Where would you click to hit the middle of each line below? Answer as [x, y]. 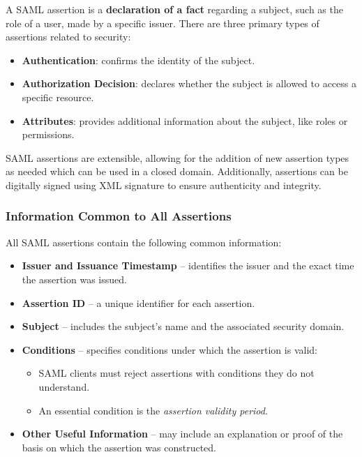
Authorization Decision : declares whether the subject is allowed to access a [189, 83]
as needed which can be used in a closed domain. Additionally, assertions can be [177, 171]
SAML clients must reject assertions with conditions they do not [176, 373]
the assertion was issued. [74, 279]
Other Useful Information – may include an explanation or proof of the [182, 434]
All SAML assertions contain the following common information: [144, 242]
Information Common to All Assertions [119, 216]
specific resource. [58, 97]
